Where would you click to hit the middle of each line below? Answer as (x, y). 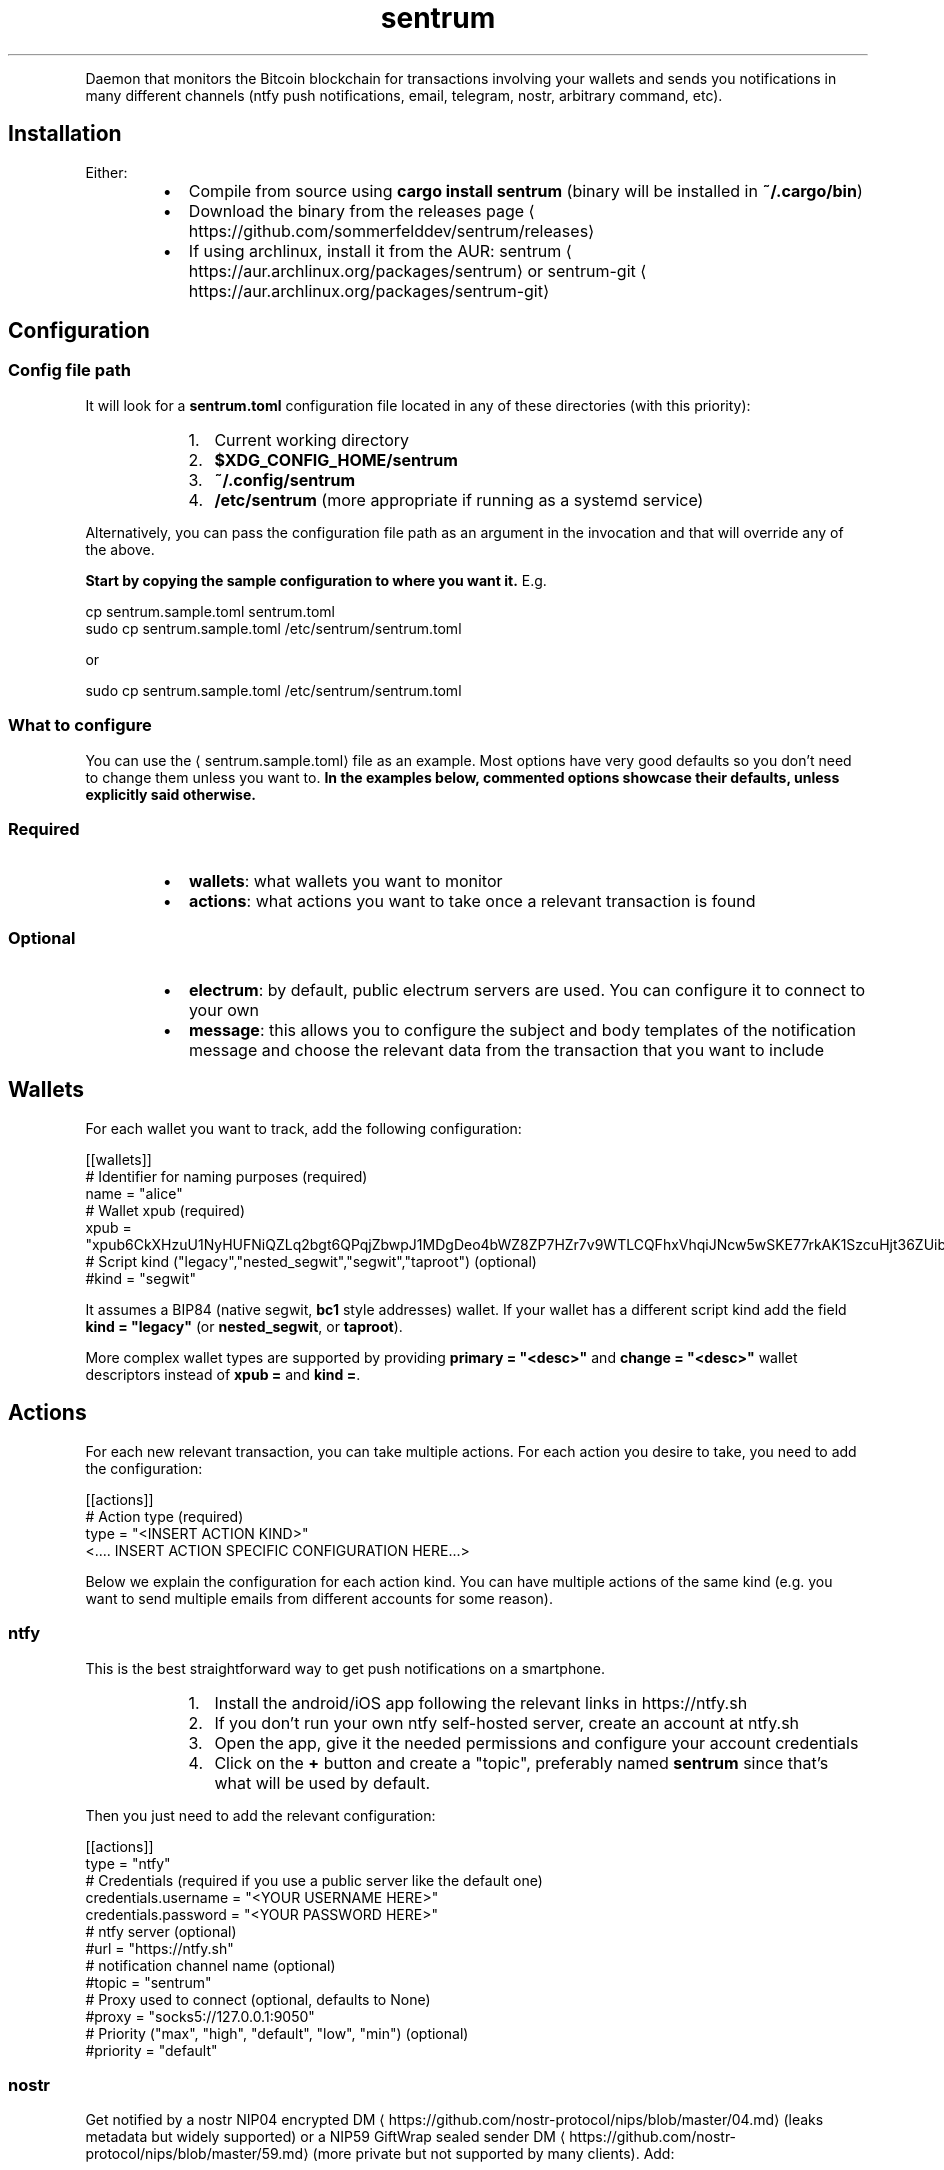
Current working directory (311, 439)
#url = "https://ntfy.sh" (159, 1948)
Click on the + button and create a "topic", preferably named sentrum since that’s (521, 1762)
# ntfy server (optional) (161, 1931)
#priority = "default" (151, 2050)
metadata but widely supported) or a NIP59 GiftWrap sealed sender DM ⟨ (325, 2137)
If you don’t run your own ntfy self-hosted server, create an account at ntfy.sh (507, 1722)
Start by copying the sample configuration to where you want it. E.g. (316, 580)
